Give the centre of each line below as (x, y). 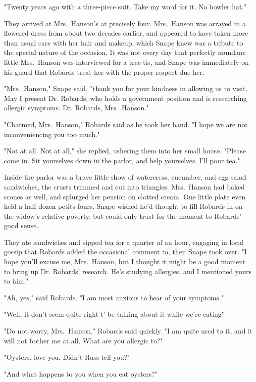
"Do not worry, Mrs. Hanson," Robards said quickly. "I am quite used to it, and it (128, 331)
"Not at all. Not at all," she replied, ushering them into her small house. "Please (125, 151)
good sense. (21, 225)
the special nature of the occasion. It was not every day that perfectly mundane (125, 52)
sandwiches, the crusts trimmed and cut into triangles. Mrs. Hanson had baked (125, 186)
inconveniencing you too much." (52, 134)
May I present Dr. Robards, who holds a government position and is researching (126, 98)
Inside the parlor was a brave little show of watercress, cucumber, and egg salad (125, 177)
